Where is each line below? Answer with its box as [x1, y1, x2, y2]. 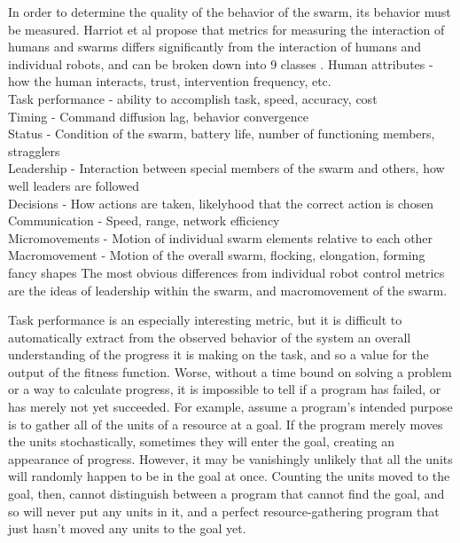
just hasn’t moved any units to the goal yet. [8, 519, 246, 538]
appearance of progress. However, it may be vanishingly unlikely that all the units [8, 449, 453, 468]
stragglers [8, 141, 60, 160]
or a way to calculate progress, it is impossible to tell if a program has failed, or [8, 380, 441, 398]
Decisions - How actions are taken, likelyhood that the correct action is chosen [8, 193, 434, 212]
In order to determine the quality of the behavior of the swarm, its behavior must [8, 3, 451, 20]
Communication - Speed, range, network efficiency [8, 211, 280, 230]
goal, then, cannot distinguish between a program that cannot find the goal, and [8, 484, 445, 503]
